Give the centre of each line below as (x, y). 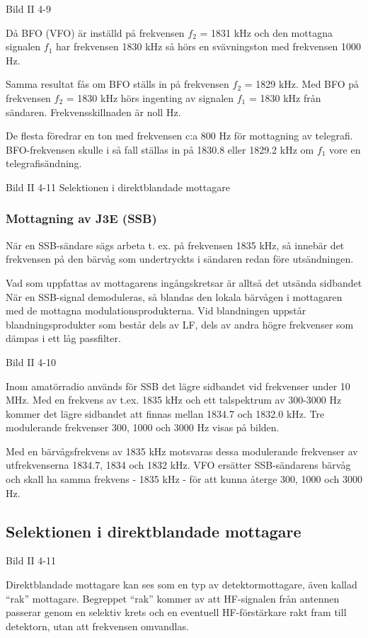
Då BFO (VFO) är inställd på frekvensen (95, 32)
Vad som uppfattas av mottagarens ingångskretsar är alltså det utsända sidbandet (184, 282)
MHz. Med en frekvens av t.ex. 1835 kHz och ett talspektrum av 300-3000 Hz (174, 400)
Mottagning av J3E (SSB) (81, 218)
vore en (345, 149)
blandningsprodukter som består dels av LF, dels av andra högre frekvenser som (180, 324)
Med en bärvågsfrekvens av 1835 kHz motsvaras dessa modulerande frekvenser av (182, 451)
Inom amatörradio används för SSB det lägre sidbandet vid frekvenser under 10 (178, 386)
